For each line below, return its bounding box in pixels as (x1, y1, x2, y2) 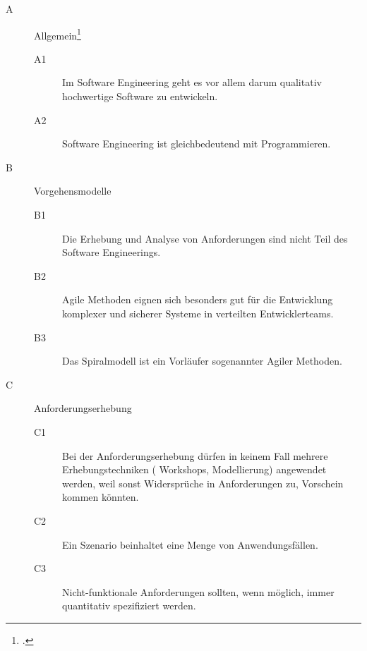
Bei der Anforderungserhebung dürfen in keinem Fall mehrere (62, 448, 328, 463)
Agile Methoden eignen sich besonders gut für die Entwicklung (62, 292, 333, 307)
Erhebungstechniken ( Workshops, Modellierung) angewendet (62, 462, 327, 477)
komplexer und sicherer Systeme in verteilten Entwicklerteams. (62, 305, 334, 320)
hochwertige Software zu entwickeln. (62, 89, 218, 104)
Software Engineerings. (62, 245, 161, 260)
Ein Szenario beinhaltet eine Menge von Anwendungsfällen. (62, 537, 318, 552)
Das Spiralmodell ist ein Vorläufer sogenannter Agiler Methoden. (62, 353, 342, 368)
